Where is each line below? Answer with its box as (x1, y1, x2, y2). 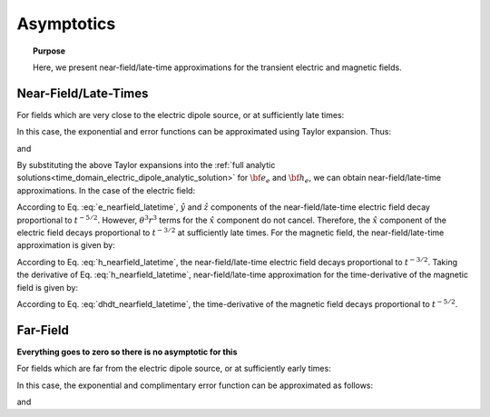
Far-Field (16, 323, 70, 338)
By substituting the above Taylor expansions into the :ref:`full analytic (16, 160, 276, 171)
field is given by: (16, 282, 79, 293)
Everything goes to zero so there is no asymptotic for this (16, 346, 238, 357)
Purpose (33, 45, 66, 56)
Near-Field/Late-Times (16, 85, 149, 101)
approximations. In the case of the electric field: (16, 184, 195, 195)
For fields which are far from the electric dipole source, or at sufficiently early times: (16, 363, 331, 374)
